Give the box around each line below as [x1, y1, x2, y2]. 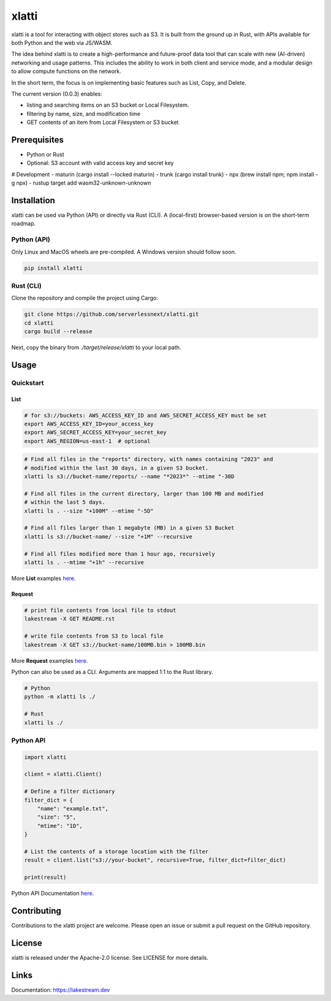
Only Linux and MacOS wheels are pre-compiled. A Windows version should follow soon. [11, 248, 237, 255]
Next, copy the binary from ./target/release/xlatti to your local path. [11, 344, 181, 351]
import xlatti [24, 754, 67, 760]
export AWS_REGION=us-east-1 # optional [24, 438, 151, 444]
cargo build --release [24, 328, 93, 335]
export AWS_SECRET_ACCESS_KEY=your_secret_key [24, 429, 167, 436]
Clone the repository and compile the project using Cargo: [11, 295, 159, 302]
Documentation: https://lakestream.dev [11, 986, 110, 994]
